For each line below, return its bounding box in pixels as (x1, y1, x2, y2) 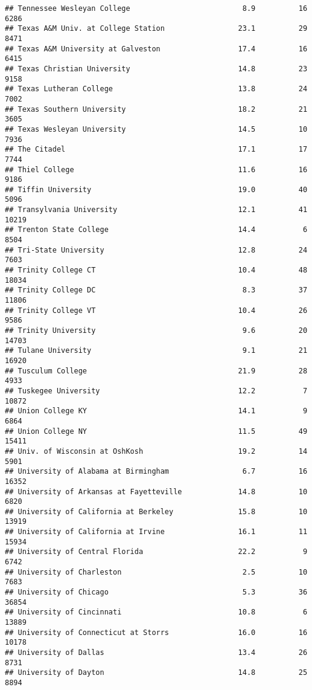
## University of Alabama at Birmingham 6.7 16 (5, 467, 308, 476)
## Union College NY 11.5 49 (5, 427, 308, 436)
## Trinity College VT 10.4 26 (5, 306, 308, 315)
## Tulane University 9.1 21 (5, 346, 308, 355)
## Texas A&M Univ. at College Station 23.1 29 (5, 24, 308, 33)
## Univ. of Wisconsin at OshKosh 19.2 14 (5, 447, 308, 456)
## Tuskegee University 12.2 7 (5, 386, 308, 395)
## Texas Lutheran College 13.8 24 (5, 85, 308, 94)
